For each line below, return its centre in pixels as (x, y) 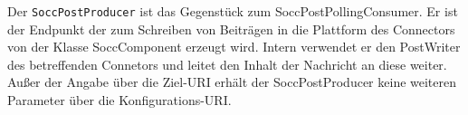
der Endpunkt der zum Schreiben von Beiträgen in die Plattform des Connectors (231, 29)
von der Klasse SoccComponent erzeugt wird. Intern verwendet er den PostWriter (234, 47)
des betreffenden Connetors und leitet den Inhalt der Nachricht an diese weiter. (227, 64)
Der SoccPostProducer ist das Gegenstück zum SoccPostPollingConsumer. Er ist (233, 11)
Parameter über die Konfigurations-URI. (119, 100)
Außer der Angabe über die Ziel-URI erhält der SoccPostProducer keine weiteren (232, 82)
